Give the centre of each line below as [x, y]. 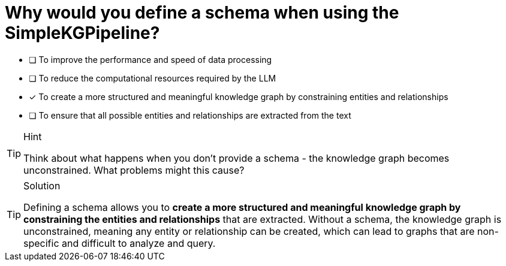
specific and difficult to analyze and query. [120, 243]
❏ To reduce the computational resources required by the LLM [153, 78]
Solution [42, 185]
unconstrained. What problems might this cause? [134, 170]
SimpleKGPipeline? [82, 33]
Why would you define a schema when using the [202, 13]
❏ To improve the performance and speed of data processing [150, 59]
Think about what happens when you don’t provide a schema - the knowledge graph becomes [237, 158]
